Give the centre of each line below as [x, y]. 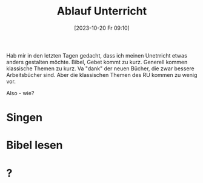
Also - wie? [20, 93]
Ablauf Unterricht [102, 11]
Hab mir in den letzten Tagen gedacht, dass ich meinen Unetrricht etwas [97, 55]
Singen [25, 118]
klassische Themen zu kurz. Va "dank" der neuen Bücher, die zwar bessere [101, 68]
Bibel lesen [35, 145]
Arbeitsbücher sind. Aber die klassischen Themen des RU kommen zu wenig [102, 75]
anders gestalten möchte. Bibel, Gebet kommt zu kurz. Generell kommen [97, 62]
